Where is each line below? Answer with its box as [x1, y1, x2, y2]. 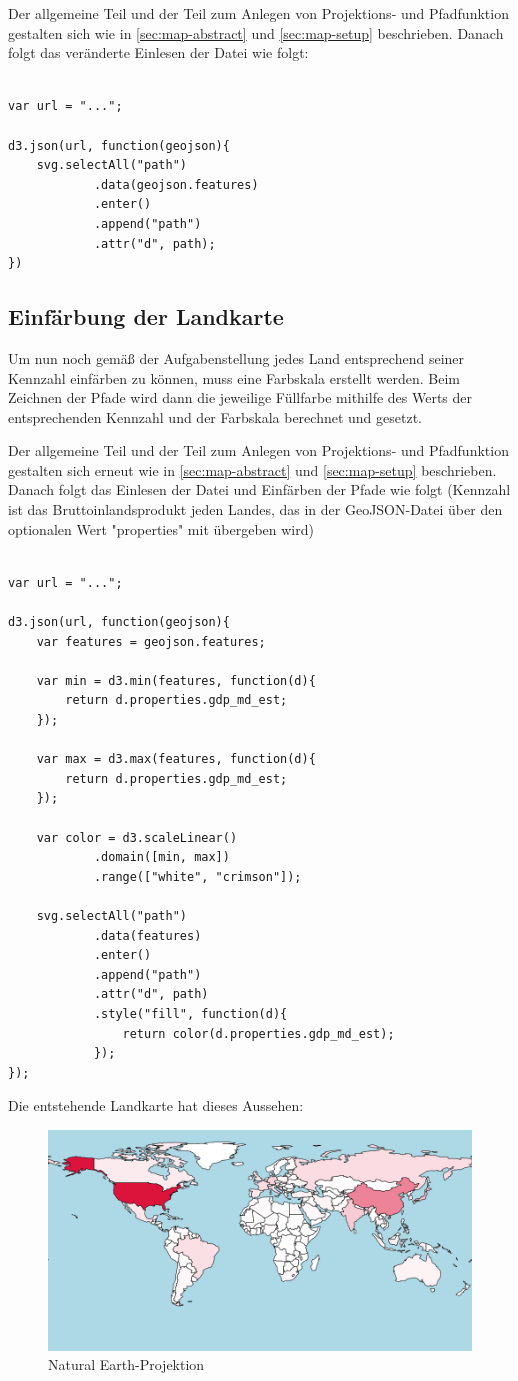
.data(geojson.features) [93, 177, 259, 192]
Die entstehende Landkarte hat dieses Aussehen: [8, 1095, 304, 1116]
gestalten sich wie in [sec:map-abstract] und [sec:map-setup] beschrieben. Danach [8, 22, 504, 43]
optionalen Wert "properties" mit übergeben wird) [8, 518, 314, 539]
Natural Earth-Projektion [48, 1354, 205, 1375]
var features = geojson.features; [36, 634, 266, 649]
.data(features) [93, 928, 202, 943]
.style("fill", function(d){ [93, 1006, 288, 1021]
